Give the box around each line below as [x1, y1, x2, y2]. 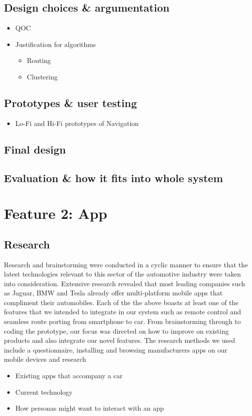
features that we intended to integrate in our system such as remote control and [4, 307, 241, 317]
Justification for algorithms [15, 39, 96, 49]
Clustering [27, 71, 58, 81]
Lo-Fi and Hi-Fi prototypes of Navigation [15, 118, 139, 128]
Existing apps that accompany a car [15, 370, 123, 381]
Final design [4, 141, 66, 156]
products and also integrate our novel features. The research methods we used [4, 335, 236, 345]
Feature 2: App [4, 203, 108, 223]
